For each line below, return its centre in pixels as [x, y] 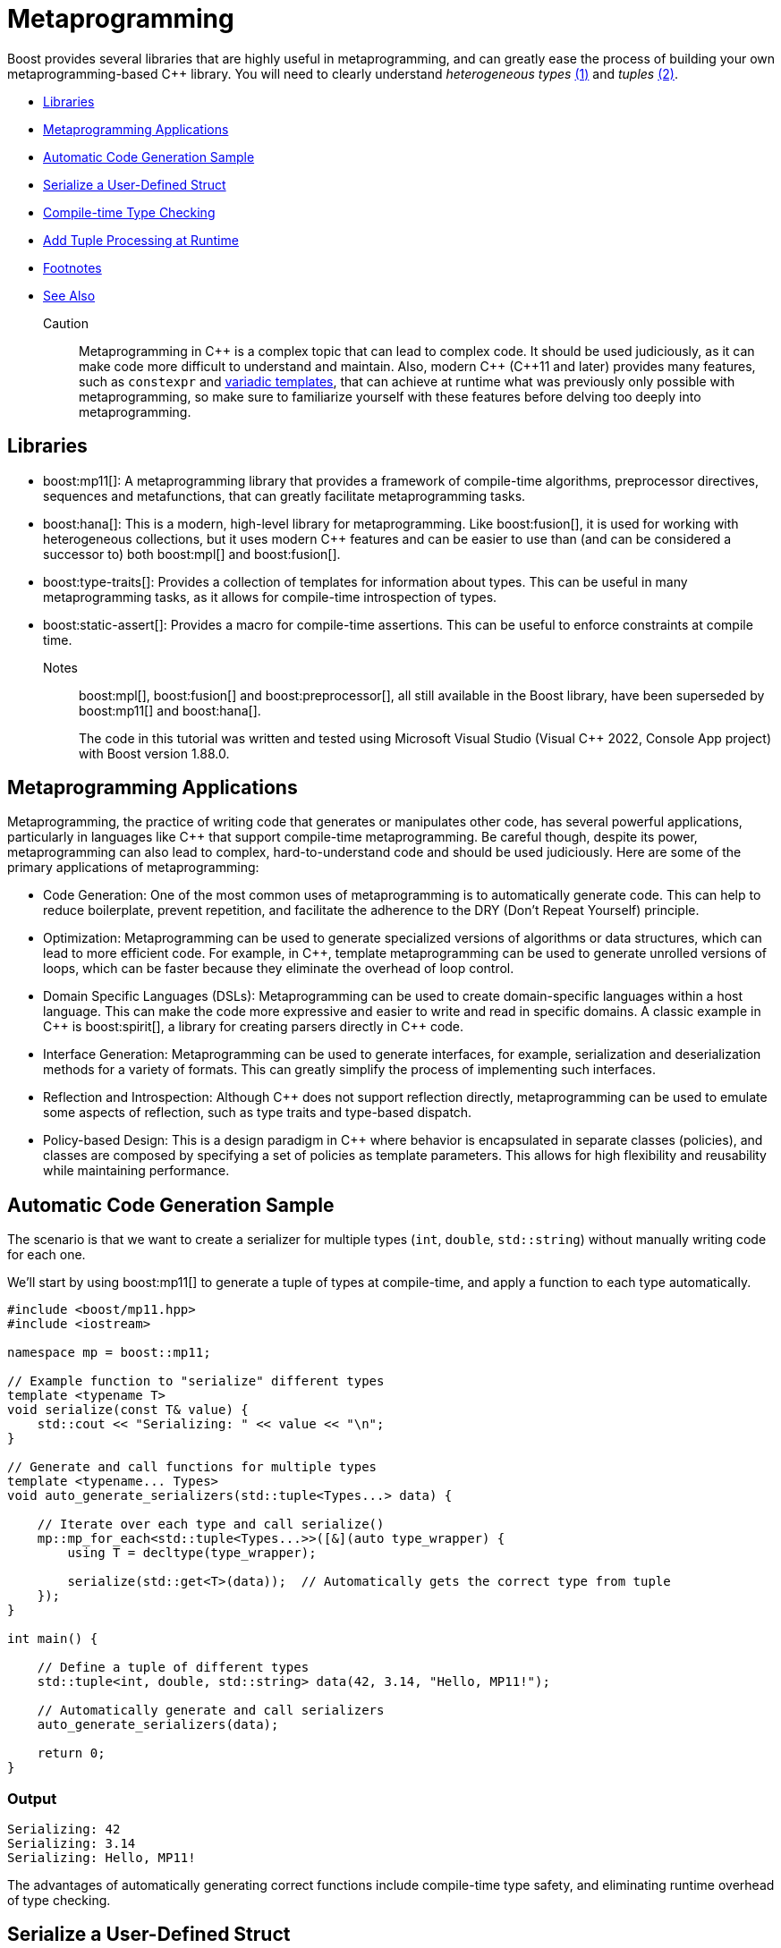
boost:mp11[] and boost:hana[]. [170, 710]
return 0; [71, 1753]
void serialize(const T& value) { [128, 1410]
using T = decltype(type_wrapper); [192, 1553]
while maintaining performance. [136, 1171]
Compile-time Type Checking [129, 212]
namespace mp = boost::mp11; [109, 1353]
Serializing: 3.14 [72, 1844]
